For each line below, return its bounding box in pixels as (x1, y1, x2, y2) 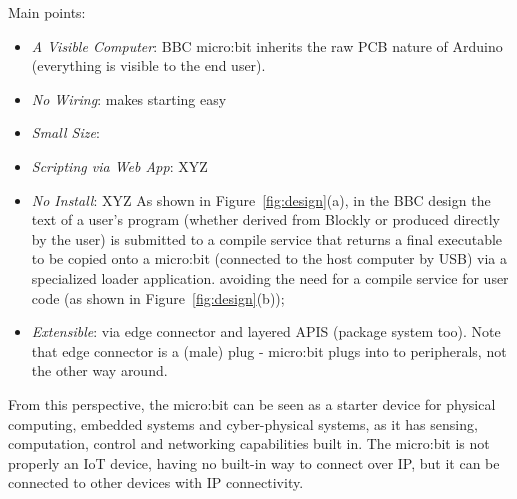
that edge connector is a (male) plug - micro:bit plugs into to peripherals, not (31, 340, 507, 361)
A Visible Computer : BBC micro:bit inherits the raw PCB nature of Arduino (31, 35, 503, 56)
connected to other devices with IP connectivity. (8, 472, 304, 493)
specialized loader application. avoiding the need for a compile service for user (31, 267, 509, 288)
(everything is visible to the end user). (31, 55, 266, 76)
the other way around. (31, 360, 168, 381)
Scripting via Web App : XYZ (31, 155, 208, 176)
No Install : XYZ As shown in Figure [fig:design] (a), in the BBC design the (31, 189, 491, 210)
